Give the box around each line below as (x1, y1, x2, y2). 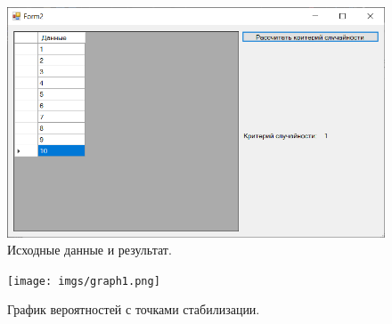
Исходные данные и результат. (7, 240, 172, 259)
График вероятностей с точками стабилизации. (7, 300, 260, 319)
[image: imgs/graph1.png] (7, 274, 160, 288)
